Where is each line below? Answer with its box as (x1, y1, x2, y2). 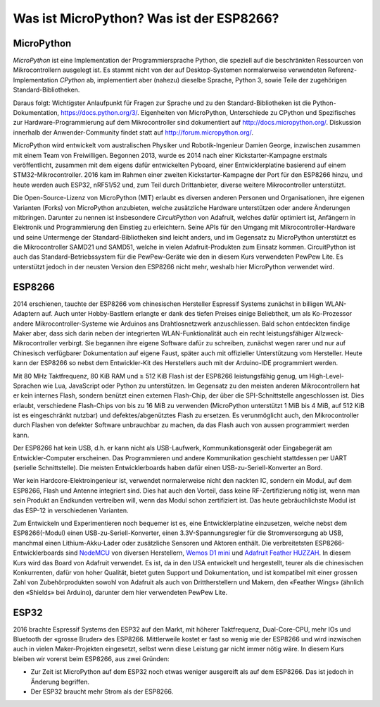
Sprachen (13, 381, 42, 390)
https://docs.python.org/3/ (61, 109, 138, 117)
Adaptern (13, 309, 41, 318)
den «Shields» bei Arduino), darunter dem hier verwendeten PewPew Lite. (13, 588, 228, 596)
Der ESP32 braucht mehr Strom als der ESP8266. (30, 687, 174, 696)
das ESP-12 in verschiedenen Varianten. (13, 506, 129, 515)
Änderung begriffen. (30, 677, 89, 686)
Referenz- (327, 66, 357, 74)
